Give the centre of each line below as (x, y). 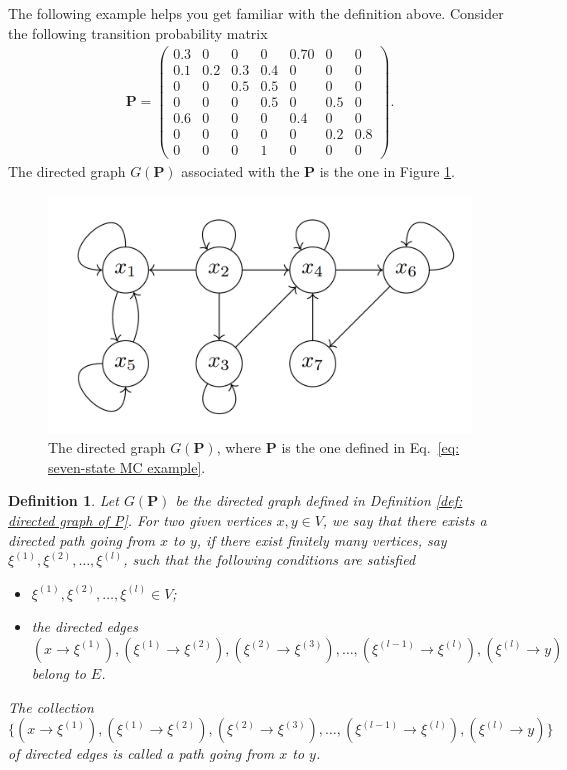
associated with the (240, 170)
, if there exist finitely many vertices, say (321, 539)
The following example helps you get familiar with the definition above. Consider (256, 13)
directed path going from (82, 539)
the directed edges (84, 626)
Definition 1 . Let (63, 500)
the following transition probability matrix (138, 32)
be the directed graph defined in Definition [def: (319, 500)
